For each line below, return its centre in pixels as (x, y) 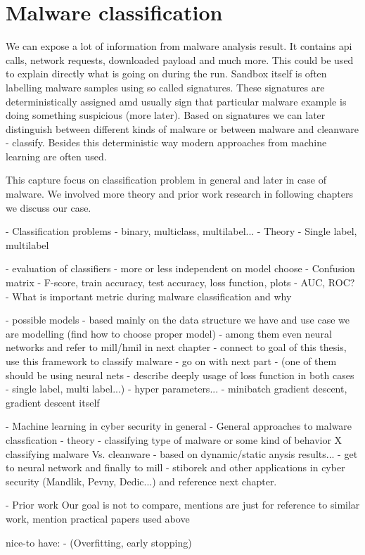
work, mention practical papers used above (98, 518)
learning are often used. (56, 156)
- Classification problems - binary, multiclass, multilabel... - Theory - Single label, (181, 231)
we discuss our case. (49, 207)
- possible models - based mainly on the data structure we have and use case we (178, 320)
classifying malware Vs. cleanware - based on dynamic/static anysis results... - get (182, 453)
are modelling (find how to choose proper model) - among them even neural (169, 333)
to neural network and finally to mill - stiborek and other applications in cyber (175, 467)
